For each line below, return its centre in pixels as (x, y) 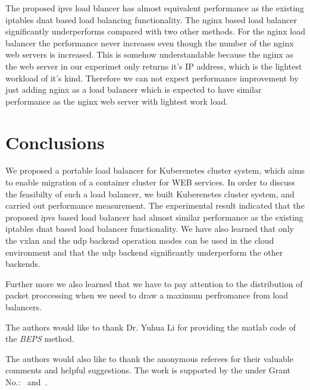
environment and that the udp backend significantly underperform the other (144, 252)
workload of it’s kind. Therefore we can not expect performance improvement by (152, 78)
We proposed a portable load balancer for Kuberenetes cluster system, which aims (155, 170)
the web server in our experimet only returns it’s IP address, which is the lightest (154, 66)
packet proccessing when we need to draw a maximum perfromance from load (147, 295)
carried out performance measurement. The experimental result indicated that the (155, 205)
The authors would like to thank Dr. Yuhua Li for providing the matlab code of (151, 327)
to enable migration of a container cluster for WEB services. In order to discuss (150, 182)
